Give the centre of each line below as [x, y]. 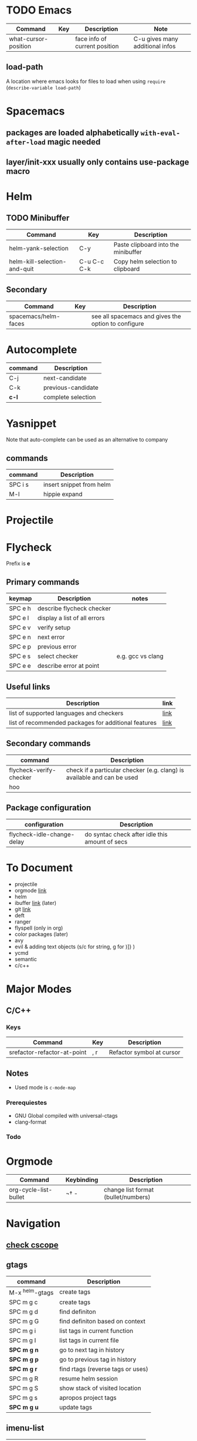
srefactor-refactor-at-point [48, 1052]
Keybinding [82, 1180]
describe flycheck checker [74, 609]
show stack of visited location [101, 1388]
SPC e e [20, 666]
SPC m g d [23, 1312]
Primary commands [43, 582]
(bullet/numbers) [127, 1197]
